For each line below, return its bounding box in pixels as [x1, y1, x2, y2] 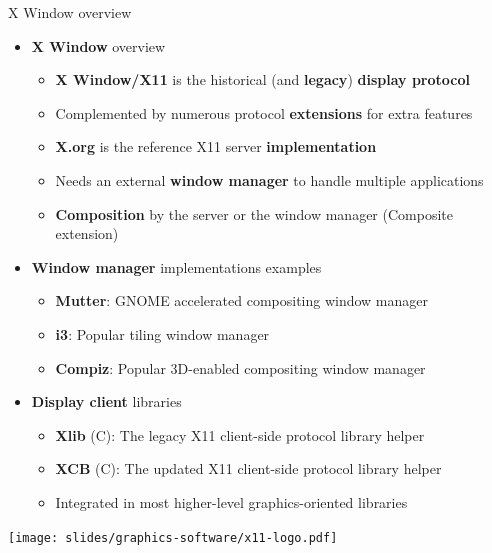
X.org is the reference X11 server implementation [55, 136, 377, 157]
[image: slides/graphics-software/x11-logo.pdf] [8, 530, 338, 545]
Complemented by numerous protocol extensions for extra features [55, 102, 473, 123]
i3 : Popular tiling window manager [55, 323, 270, 344]
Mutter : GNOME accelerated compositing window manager [55, 290, 429, 311]
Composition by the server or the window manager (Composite [55, 203, 453, 224]
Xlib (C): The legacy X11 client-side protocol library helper [55, 424, 425, 445]
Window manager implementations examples [31, 256, 322, 277]
